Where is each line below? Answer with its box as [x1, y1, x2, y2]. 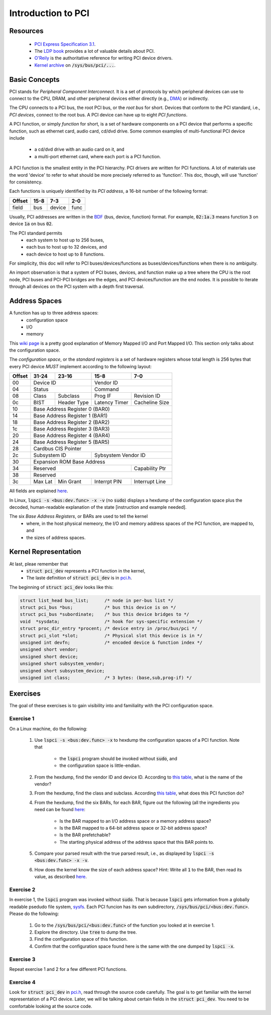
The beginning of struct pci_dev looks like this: [9, 584, 114, 590]
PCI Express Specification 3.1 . [34, 41, 96, 47]
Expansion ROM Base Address [33, 459, 105, 466]
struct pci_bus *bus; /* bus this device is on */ [20, 605, 176, 610]
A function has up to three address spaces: [9, 310, 99, 316]
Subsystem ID [33, 452, 66, 459]
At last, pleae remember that [9, 560, 68, 567]
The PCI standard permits [9, 230, 63, 236]
